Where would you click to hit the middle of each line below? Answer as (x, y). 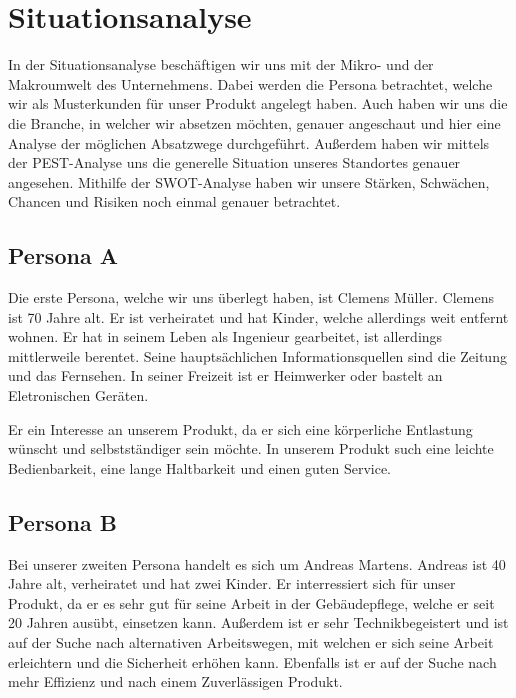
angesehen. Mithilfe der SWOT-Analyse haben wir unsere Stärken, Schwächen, (249, 181)
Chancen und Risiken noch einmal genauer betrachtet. (174, 201)
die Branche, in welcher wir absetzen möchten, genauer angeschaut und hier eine (254, 122)
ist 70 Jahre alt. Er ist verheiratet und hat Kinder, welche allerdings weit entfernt (258, 316)
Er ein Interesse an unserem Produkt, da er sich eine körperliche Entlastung (240, 428)
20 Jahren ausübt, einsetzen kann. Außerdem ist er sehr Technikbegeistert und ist (258, 622)
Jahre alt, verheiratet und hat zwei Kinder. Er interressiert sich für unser (232, 583)
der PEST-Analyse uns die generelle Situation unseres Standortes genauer (234, 162)
